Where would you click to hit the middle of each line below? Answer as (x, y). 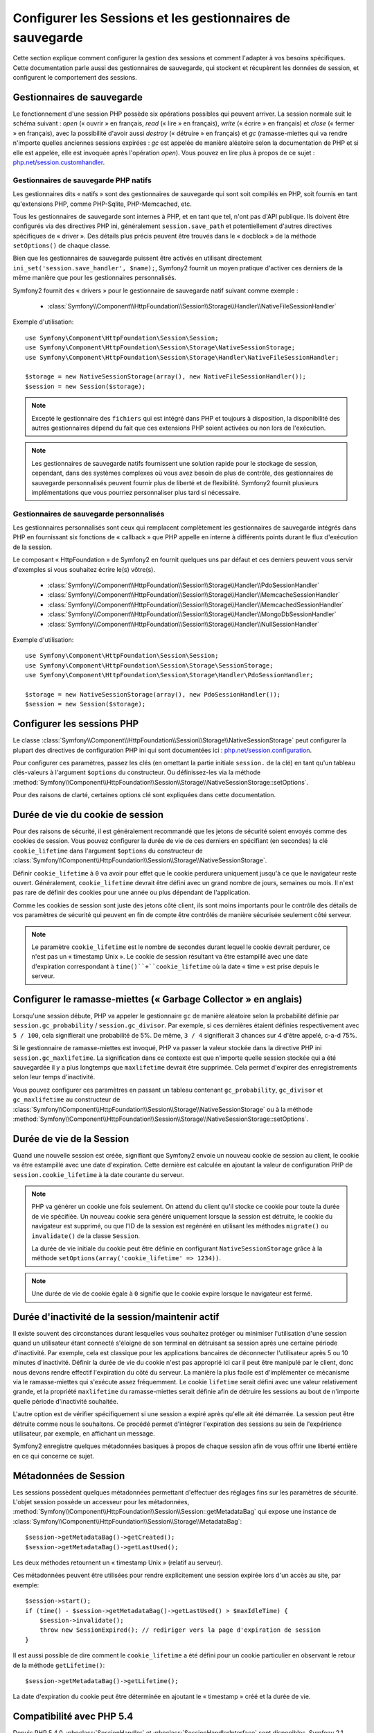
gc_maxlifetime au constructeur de (66, 1099)
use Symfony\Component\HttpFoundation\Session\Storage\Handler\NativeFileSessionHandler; (182, 357)
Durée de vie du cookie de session (88, 815)
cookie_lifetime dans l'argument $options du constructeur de (108, 851)
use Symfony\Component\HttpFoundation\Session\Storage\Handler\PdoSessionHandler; (169, 675)
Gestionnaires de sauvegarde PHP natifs (82, 180)
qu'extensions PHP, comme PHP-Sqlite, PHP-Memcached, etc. (102, 204)
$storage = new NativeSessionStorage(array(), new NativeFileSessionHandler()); (166, 377)
